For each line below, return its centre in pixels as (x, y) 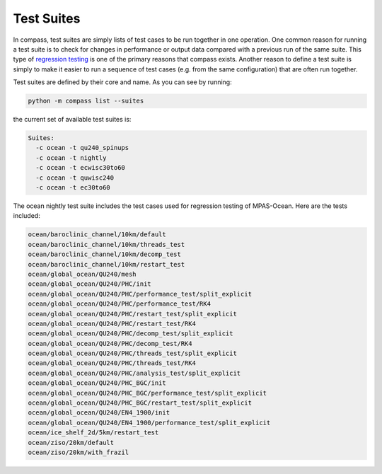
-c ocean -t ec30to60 (73, 188)
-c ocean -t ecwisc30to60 (80, 168)
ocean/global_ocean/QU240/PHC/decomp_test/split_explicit (131, 334)
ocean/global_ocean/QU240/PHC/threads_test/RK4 (112, 363)
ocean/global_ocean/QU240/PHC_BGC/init (97, 383)
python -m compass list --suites (86, 101)
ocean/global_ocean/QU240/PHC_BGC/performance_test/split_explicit (147, 393)
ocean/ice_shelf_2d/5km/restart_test (93, 433)
